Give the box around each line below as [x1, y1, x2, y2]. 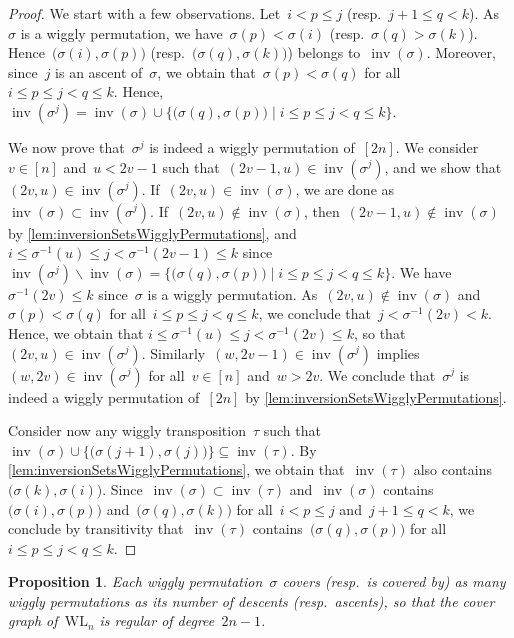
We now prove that [8, 136, 125, 157]
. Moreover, [426, 42, 496, 63]
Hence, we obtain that [8, 322, 144, 343]
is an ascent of [55, 61, 143, 82]
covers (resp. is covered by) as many [282, 571, 506, 592]
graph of [8, 610, 58, 631]
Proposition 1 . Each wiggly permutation [8, 571, 263, 592]
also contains [413, 459, 492, 480]
